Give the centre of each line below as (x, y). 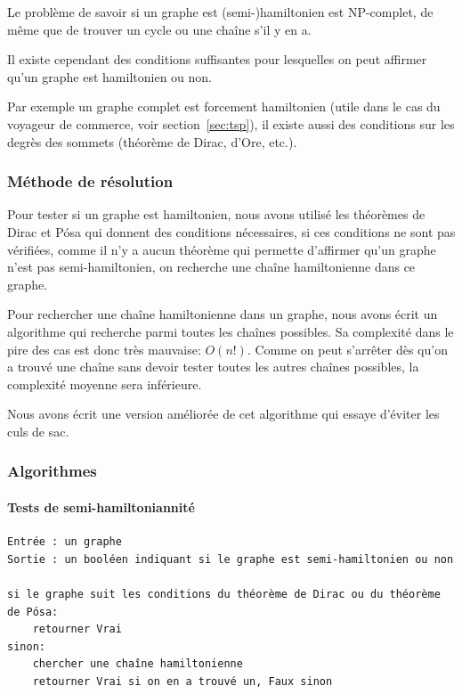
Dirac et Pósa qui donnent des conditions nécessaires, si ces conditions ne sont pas (231, 231)
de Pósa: (33, 612)
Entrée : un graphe (65, 542)
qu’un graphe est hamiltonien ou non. (109, 76)
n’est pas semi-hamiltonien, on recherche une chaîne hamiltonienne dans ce (211, 267)
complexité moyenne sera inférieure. (105, 384)
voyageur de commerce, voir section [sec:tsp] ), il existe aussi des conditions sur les (231, 123)
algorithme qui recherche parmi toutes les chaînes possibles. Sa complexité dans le (231, 331)
